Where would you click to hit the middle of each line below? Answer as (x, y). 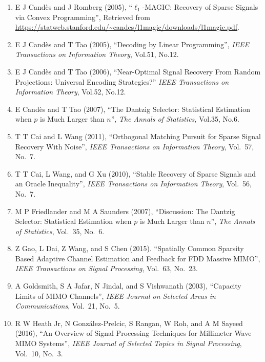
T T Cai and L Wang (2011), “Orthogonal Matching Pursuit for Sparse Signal (138, 136)
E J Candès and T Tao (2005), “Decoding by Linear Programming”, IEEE (132, 44)
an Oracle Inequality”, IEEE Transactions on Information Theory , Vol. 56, (133, 184)
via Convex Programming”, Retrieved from (83, 17)
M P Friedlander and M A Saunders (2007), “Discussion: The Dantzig (125, 211)
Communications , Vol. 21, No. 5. (67, 306)
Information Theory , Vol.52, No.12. (70, 92)
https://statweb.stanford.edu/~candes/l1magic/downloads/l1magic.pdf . (127, 27)
